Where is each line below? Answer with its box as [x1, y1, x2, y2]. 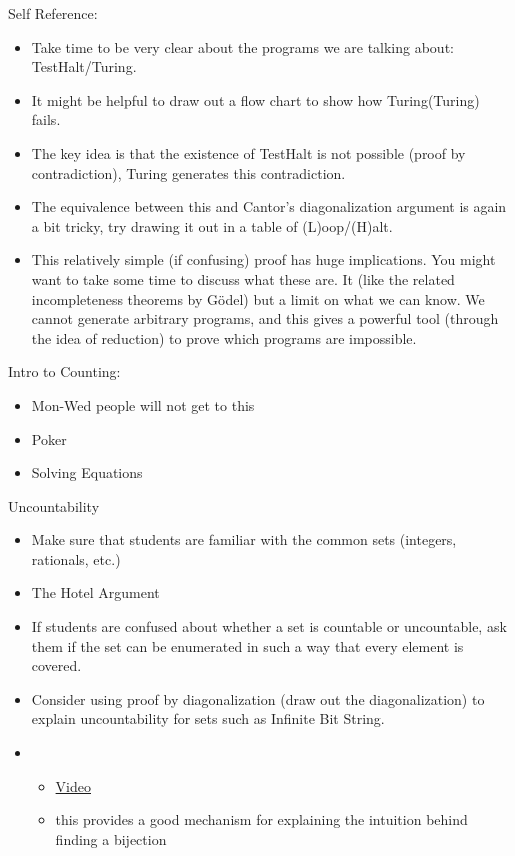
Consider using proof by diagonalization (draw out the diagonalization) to [31, 688, 485, 709]
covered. [31, 655, 82, 676]
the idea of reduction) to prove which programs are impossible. [31, 327, 417, 348]
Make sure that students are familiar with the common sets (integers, [31, 529, 457, 550]
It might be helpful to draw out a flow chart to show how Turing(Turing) [31, 89, 480, 110]
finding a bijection [55, 828, 167, 849]
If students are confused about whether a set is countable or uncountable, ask [31, 616, 507, 637]
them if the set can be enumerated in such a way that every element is [31, 635, 464, 656]
